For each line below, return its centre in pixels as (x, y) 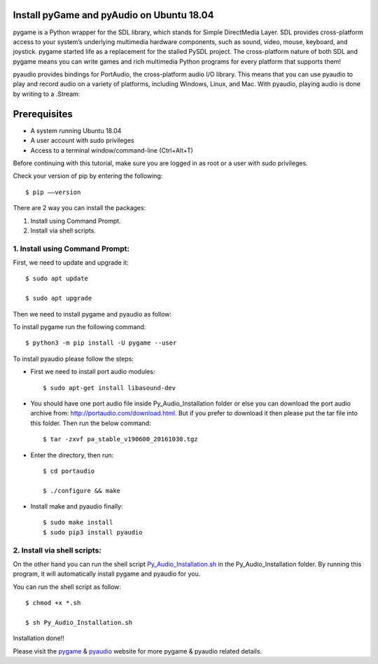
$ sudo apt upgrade (59, 298)
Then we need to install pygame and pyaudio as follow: (92, 314)
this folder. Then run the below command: (91, 423)
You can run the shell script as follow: (67, 587)
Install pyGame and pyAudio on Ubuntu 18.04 (113, 15)
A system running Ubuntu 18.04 (76, 130)
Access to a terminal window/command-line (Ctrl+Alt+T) (112, 150)
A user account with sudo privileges (82, 141)
